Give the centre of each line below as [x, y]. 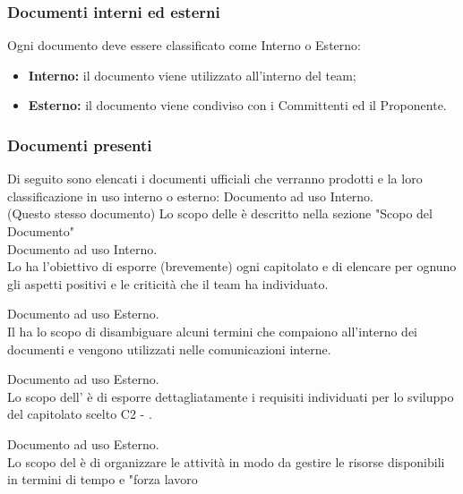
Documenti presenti [80, 145]
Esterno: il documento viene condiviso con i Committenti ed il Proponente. [237, 105]
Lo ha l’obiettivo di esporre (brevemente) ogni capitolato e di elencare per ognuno [232, 266]
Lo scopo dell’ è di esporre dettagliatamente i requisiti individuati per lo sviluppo [231, 396]
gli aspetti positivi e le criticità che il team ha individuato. [168, 283]
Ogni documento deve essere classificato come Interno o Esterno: [184, 45]
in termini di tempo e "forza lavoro [103, 479]
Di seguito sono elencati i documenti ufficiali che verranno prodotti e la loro [215, 179]
